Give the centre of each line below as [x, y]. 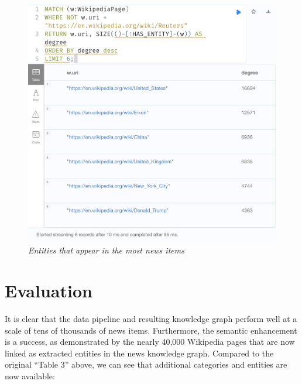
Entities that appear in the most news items [106, 250]
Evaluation [49, 291]
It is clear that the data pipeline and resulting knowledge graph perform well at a [151, 319]
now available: [30, 376]
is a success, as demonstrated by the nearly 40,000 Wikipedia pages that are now [150, 342]
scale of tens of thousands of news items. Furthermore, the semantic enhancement [151, 330]
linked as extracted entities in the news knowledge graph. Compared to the [139, 353]
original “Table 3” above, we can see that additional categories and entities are [146, 364]
